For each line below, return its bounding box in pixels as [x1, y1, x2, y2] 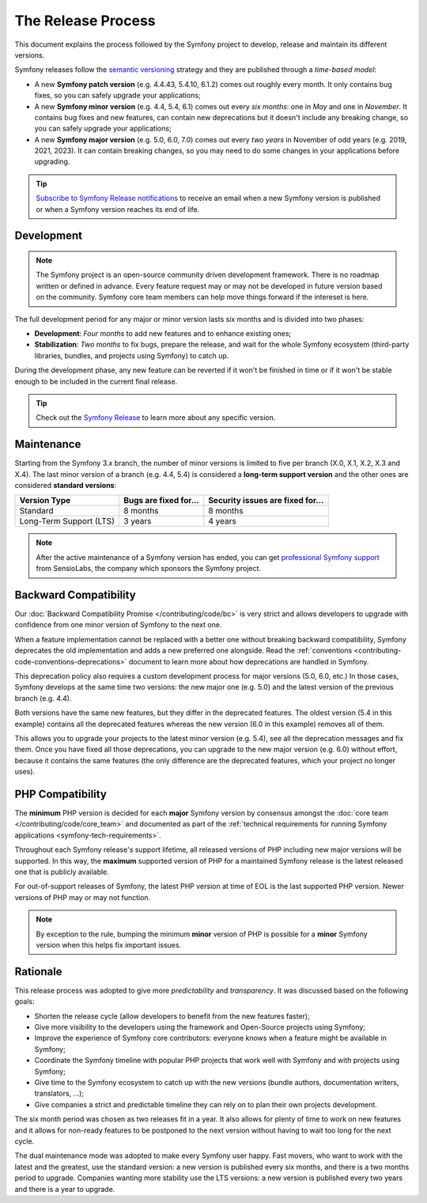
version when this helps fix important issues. [36, 940, 182, 949]
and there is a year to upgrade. [14, 1184, 115, 1194]
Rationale [14, 965, 62, 978]
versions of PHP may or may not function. [14, 892, 151, 902]
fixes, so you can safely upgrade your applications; [34, 91, 201, 100]
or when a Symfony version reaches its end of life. [36, 204, 200, 214]
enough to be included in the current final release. [14, 376, 178, 386]
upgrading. [34, 157, 70, 166]
